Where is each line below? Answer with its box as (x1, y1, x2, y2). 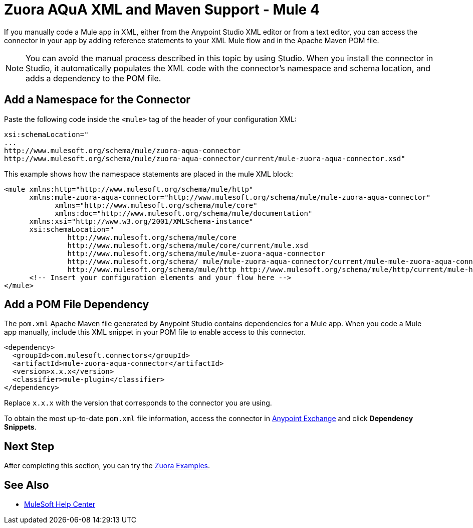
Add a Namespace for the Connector (4, 93, 190, 106)
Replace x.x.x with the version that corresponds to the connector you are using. (4, 399, 272, 408)
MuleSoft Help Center (24, 500, 96, 509)
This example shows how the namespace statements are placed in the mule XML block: (4, 169, 293, 178)
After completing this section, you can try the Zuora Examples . (4, 461, 210, 470)
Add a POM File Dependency (4, 298, 149, 311)
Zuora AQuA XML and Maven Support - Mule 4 (4, 1, 320, 18)
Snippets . (4, 423, 37, 432)
